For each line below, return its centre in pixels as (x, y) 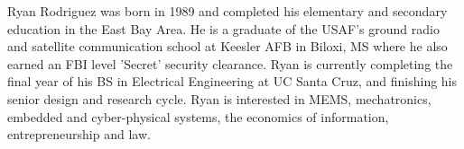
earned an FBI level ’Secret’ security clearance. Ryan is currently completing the (230, 63)
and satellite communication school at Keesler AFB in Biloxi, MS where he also (227, 46)
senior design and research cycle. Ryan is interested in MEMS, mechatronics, (219, 98)
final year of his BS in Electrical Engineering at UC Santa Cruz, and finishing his (232, 81)
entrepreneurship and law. (79, 134)
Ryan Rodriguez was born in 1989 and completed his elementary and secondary (227, 11)
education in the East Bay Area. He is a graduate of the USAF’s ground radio (223, 28)
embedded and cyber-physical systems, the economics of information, (198, 116)
